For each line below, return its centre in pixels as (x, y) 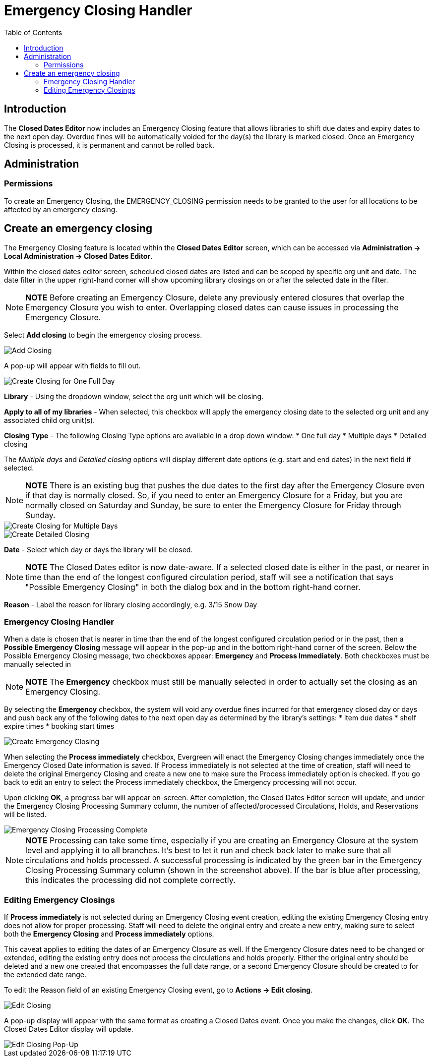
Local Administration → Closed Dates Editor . (78, 256)
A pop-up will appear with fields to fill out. (72, 365)
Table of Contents (33, 32)
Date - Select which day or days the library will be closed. (98, 549)
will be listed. (25, 815)
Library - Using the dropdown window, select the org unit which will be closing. (134, 396)
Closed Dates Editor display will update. (69, 1029)
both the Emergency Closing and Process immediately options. (109, 934)
